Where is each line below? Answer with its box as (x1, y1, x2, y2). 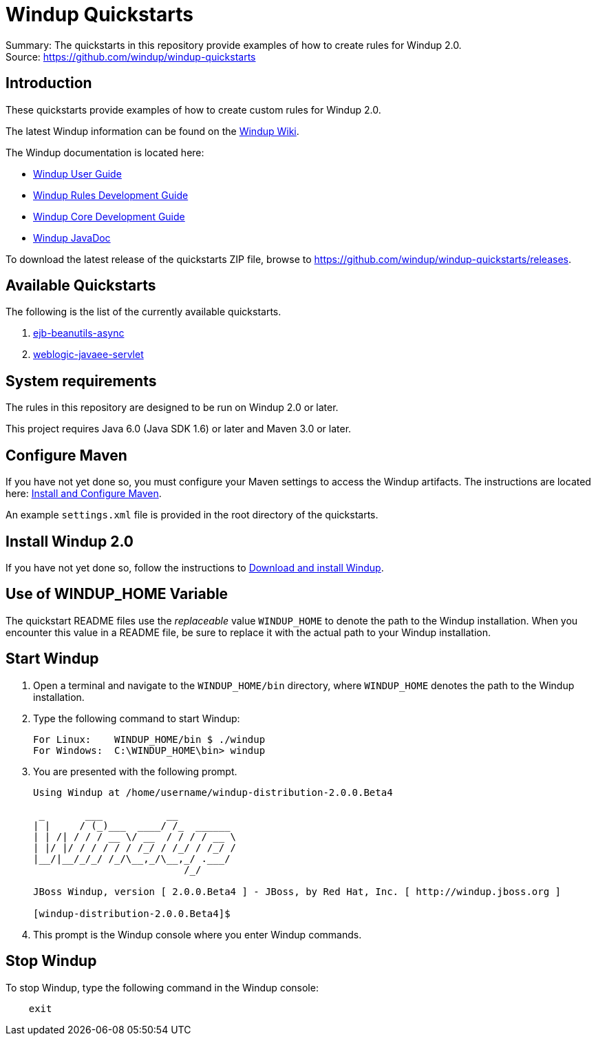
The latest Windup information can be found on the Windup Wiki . (6, 125, 299, 137)
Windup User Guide (33, 167, 122, 180)
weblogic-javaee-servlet (33, 348, 144, 361)
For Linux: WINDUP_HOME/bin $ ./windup (33, 733, 266, 745)
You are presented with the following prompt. (33, 765, 237, 777)
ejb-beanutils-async (33, 327, 125, 339)
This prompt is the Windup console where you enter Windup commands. (33, 928, 362, 940)
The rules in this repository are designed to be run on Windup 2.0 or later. (6, 401, 339, 414)
